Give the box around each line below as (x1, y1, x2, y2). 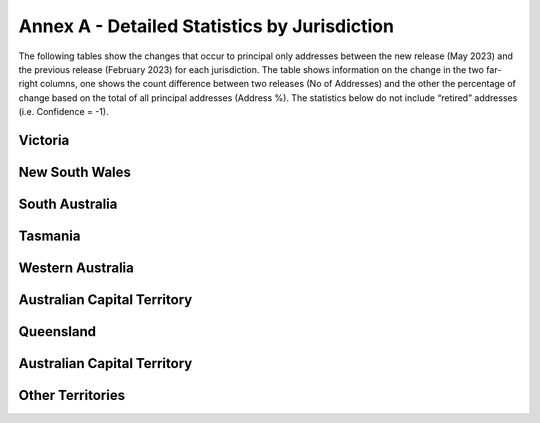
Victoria (18, 131, 70, 149)
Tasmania (18, 227, 81, 244)
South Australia (18, 195, 118, 212)
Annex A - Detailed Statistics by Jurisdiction (18, 15, 395, 37)
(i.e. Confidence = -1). (18, 106, 109, 118)
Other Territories (18, 387, 125, 404)
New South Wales (18, 163, 132, 180)
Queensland (18, 323, 97, 340)
